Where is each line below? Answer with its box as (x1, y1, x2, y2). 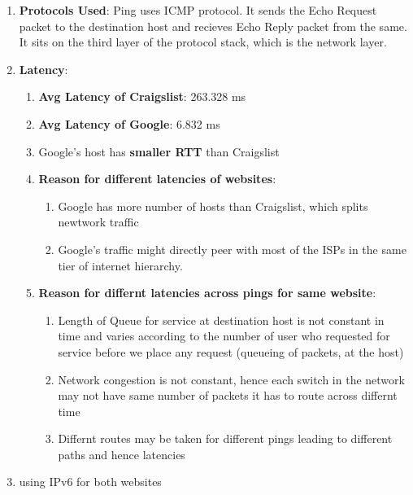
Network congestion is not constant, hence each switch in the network (58, 370, 405, 388)
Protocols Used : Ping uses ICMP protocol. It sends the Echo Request (19, 2, 377, 18)
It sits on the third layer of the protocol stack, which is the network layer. (19, 33, 387, 50)
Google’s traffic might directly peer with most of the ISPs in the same (58, 240, 406, 257)
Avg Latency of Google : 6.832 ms (38, 115, 220, 132)
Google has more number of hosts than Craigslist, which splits (58, 197, 368, 214)
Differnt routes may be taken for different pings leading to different (58, 430, 393, 447)
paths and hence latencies (58, 445, 185, 462)
